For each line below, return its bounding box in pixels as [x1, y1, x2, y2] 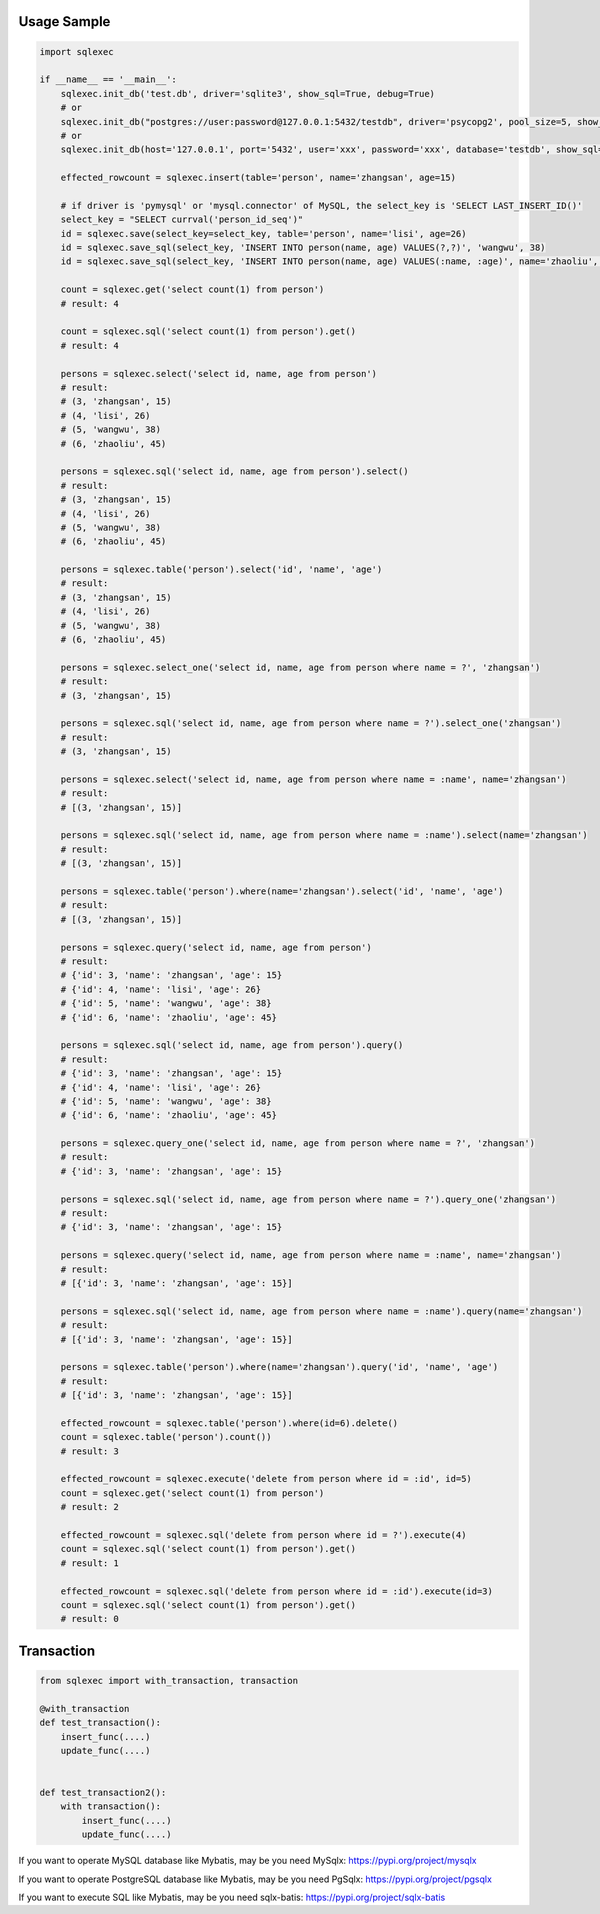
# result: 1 [60, 1557, 120, 1569]
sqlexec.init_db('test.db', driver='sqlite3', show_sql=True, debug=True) [60, 88, 435, 99]
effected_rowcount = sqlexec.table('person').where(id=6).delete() [60, 1417, 399, 1429]
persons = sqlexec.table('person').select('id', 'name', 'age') [60, 564, 383, 575]
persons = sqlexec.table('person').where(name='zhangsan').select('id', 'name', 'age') [60, 886, 504, 897]
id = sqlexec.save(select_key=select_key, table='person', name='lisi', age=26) [60, 228, 467, 239]
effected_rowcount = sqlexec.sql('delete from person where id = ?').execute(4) [60, 1530, 467, 1541]
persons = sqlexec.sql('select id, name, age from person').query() [60, 1040, 404, 1051]
